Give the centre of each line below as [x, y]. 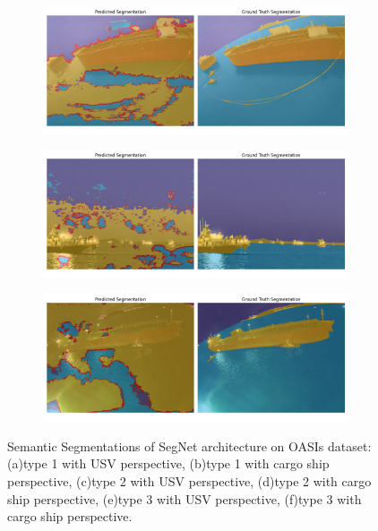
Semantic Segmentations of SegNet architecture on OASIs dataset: [189, 445]
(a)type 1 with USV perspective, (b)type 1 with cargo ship [168, 463]
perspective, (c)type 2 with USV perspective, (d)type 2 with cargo [189, 480]
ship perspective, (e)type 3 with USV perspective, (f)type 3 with [185, 498]
